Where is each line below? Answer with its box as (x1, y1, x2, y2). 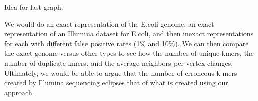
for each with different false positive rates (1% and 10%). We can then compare (4, 38, 249, 48)
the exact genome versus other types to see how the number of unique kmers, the (4, 48, 254, 58)
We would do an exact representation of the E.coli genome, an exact (4, 18, 214, 29)
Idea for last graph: (4, 2, 63, 12)
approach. (4, 87, 34, 97)
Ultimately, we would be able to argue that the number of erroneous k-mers (4, 67, 237, 78)
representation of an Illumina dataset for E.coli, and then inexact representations (4, 28, 254, 39)
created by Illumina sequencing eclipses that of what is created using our (4, 77, 228, 88)
